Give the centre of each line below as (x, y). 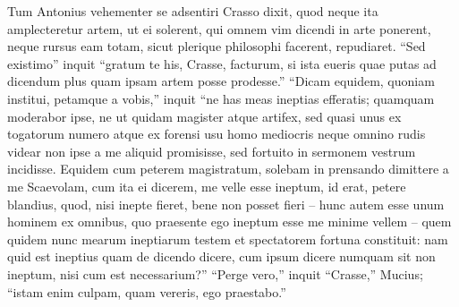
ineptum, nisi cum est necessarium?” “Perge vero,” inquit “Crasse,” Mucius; (215, 273)
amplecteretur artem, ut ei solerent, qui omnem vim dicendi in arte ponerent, (219, 28)
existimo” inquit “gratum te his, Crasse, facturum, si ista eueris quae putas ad (222, 63)
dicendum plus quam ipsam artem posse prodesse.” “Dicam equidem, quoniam (221, 81)
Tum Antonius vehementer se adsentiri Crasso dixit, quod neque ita (193, 11)
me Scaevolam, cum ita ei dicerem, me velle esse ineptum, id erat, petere (207, 186)
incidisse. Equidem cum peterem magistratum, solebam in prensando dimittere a (228, 169)
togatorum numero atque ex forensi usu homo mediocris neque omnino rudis (217, 134)
